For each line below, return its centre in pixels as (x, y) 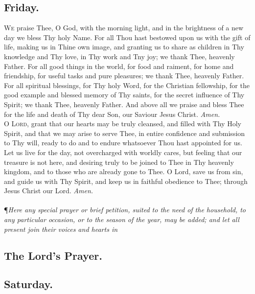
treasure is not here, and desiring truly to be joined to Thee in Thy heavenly (119, 162)
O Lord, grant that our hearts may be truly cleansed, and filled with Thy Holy (123, 124)
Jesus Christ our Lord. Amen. (49, 191)
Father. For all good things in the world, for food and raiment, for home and (119, 66)
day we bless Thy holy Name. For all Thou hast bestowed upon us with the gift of (127, 37)
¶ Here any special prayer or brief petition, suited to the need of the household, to (125, 210)
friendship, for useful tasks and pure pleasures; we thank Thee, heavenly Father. (124, 76)
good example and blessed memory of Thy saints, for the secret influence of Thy (124, 95)
